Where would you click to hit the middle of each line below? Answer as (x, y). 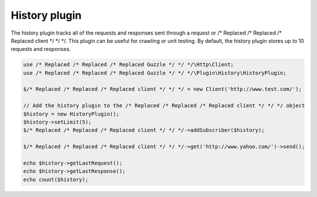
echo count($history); (56, 179)
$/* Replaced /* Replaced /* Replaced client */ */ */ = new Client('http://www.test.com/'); (163, 89)
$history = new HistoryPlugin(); (71, 114)
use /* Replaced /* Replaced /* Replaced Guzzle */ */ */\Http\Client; (129, 65)
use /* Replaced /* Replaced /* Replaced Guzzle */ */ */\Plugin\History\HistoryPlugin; (155, 73)
